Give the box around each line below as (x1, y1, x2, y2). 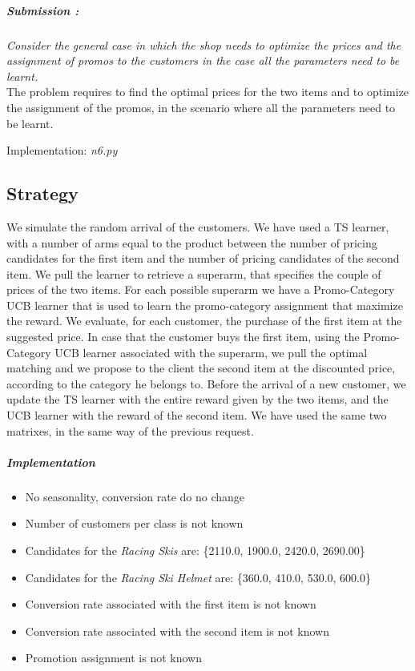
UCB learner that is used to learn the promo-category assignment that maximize (6, 296, 403, 313)
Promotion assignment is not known (25, 649, 202, 666)
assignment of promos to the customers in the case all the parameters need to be (6, 52, 400, 69)
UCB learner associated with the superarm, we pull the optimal (54, 344, 368, 360)
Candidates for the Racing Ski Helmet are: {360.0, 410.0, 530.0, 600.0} (25, 569, 371, 585)
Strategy (6, 181, 79, 206)
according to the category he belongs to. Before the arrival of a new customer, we (6, 375, 406, 392)
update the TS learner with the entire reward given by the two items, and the (6, 391, 389, 408)
